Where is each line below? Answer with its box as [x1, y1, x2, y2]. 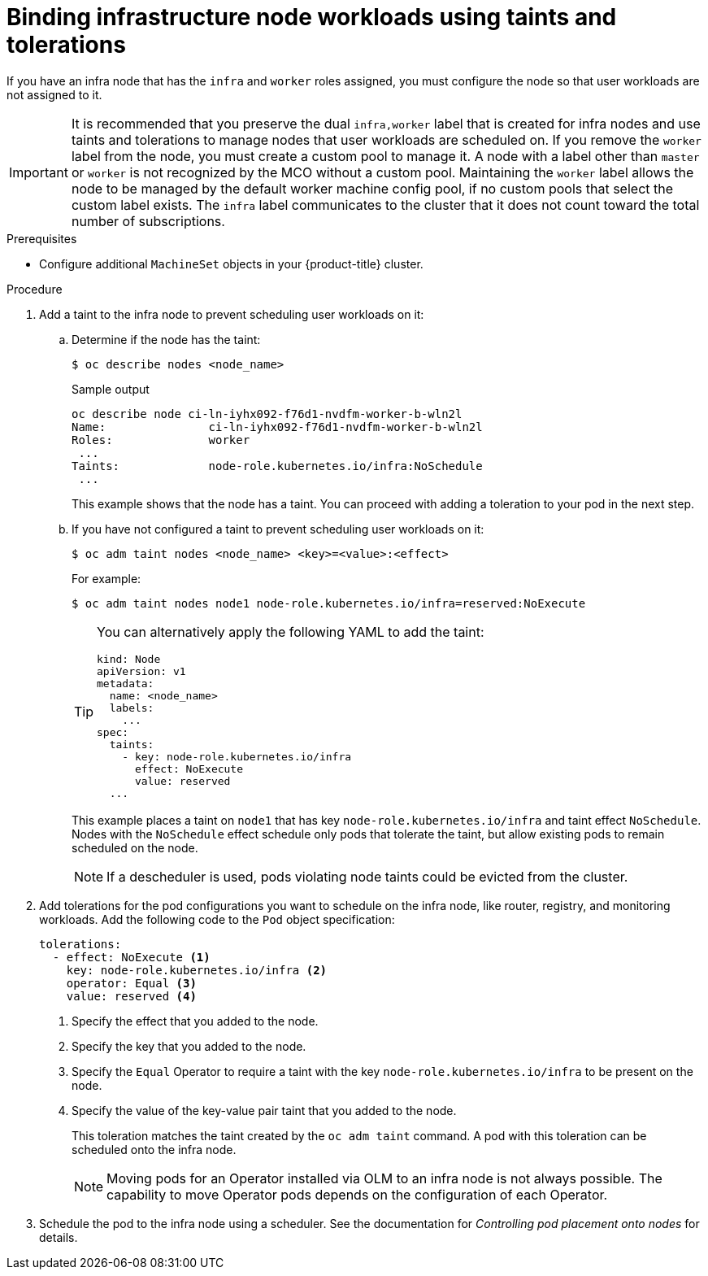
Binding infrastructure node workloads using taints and [7, 3, 617, 31]
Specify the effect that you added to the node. [72, 1013, 319, 1028]
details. [39, 1230, 78, 1244]
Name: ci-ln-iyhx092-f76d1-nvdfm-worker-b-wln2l [72, 420, 483, 433]
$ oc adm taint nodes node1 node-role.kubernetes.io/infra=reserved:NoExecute [72, 596, 586, 610]
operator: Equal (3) [66, 976, 197, 990]
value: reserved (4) [66, 989, 197, 1003]
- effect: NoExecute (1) [52, 950, 211, 964]
